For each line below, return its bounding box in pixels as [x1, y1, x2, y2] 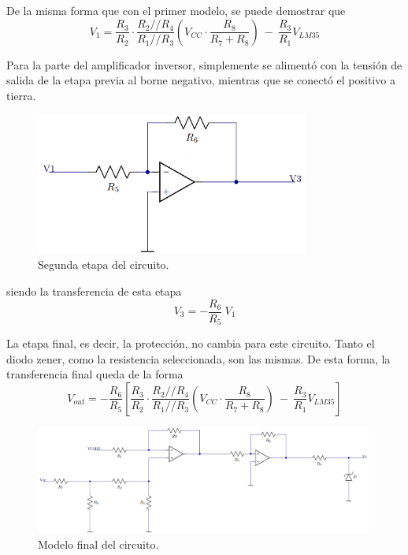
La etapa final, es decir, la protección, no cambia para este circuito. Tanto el [6, 335, 375, 352]
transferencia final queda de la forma [6, 366, 184, 382]
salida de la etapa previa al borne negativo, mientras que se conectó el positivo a [6, 72, 395, 88]
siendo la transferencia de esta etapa [6, 282, 182, 299]
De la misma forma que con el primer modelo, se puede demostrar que [6, 2, 346, 18]
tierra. [6, 87, 36, 103]
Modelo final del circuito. [38, 536, 159, 553]
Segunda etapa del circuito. [38, 256, 169, 273]
